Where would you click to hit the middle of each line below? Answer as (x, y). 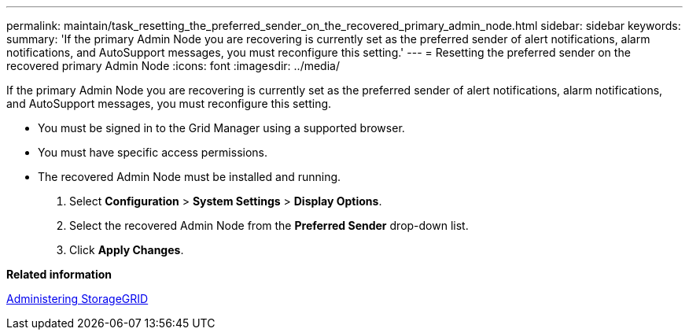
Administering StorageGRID (77, 299)
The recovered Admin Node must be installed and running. (190, 177)
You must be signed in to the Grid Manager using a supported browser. (221, 128)
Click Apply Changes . (127, 250)
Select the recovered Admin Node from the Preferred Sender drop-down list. (269, 225)
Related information (59, 274)
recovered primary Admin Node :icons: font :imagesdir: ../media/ (173, 66)
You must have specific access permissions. (153, 152)
